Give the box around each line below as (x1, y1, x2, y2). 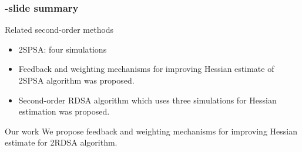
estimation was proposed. (18, 105, 110, 118)
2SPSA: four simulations (18, 43, 107, 55)
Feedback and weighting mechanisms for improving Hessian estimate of (18, 63, 274, 75)
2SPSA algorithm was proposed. (18, 74, 135, 86)
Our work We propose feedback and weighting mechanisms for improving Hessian (5, 125, 297, 137)
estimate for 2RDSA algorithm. (5, 136, 118, 148)
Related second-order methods (5, 23, 114, 36)
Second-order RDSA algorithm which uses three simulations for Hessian (18, 94, 277, 106)
